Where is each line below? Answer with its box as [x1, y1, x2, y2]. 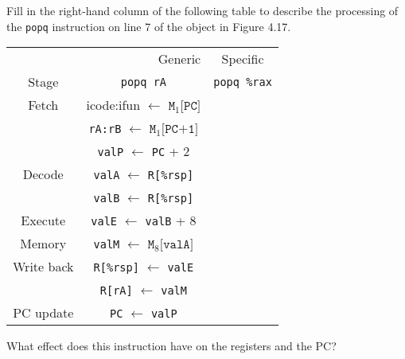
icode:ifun [86, 96, 141, 115]
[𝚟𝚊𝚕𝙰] [159, 238, 194, 252]
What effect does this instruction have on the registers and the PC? [6, 338, 337, 354]
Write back [13, 257, 74, 276]
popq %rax [213, 75, 272, 88]
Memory [20, 234, 67, 253]
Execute [21, 211, 66, 230]
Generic [158, 49, 201, 68]
